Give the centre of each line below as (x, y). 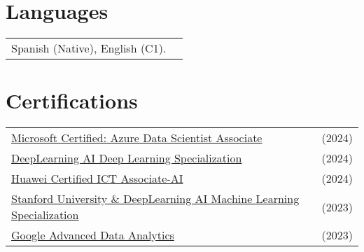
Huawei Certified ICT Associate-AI (97, 178)
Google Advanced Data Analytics (93, 235)
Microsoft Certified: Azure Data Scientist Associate (137, 138)
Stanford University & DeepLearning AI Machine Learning (155, 199)
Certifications (72, 100)
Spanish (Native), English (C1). (89, 48)
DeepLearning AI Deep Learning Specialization (127, 158)
